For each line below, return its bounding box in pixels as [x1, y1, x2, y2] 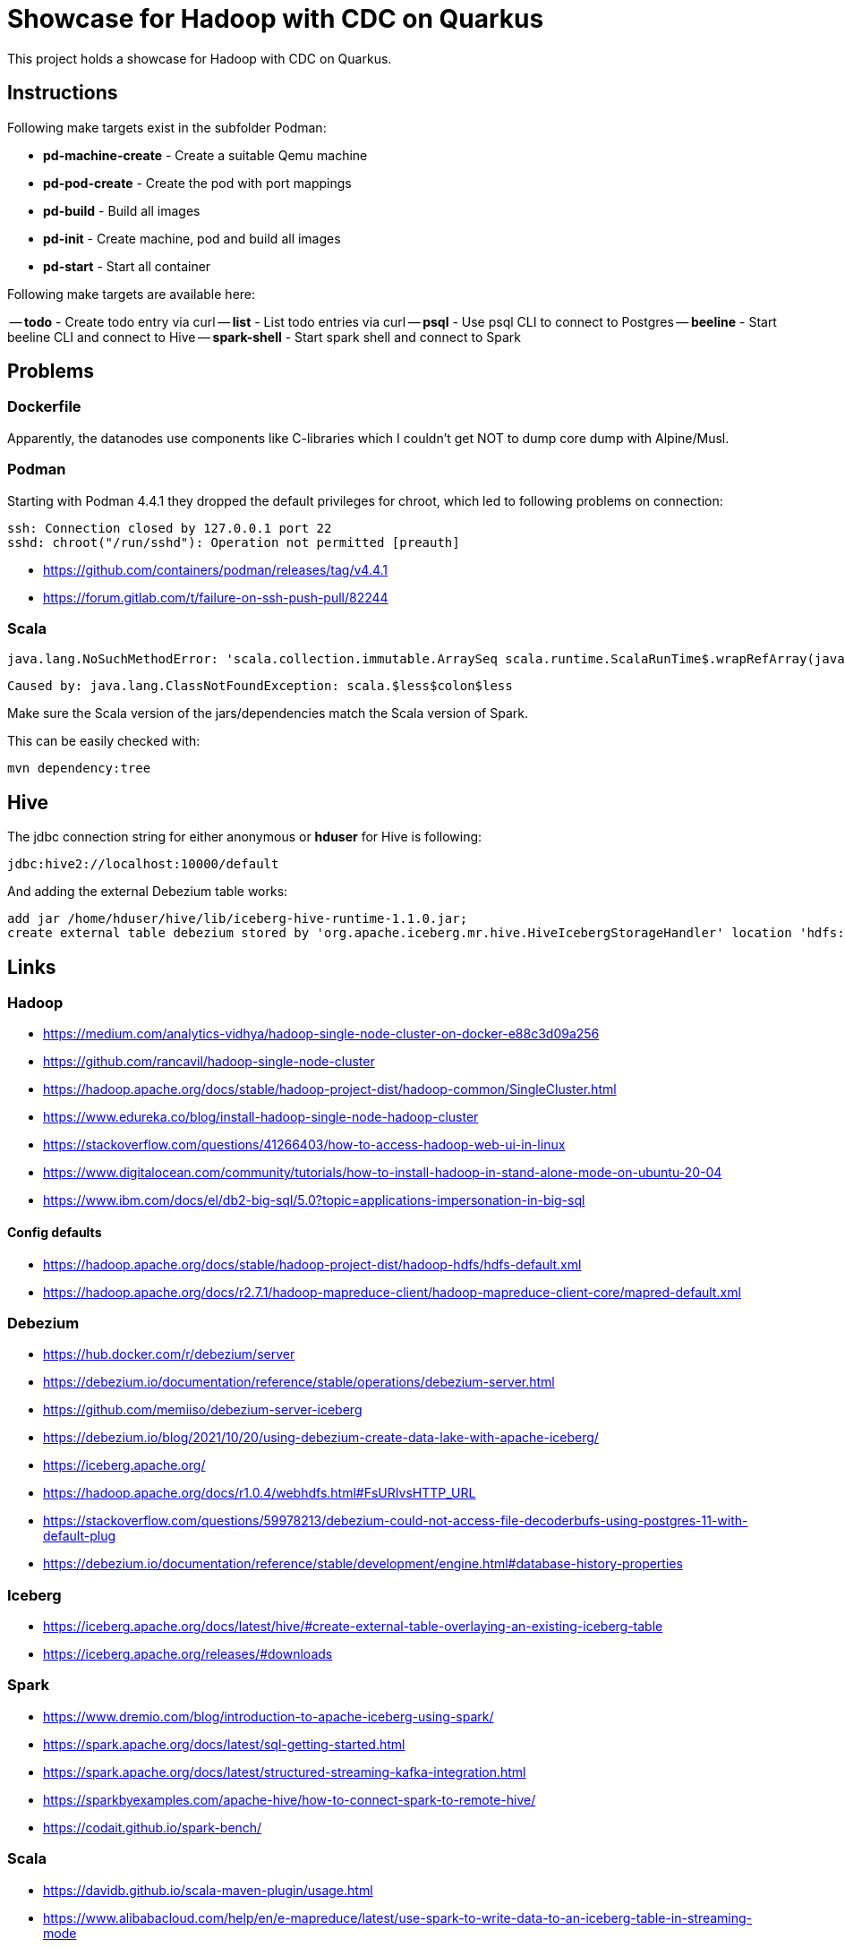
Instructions [7, 81, 118, 105]
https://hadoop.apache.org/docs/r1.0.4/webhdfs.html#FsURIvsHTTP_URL [43, 1485, 476, 1501]
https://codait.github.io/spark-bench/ [43, 1819, 262, 1835]
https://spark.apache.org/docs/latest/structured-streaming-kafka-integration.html [43, 1763, 526, 1780]
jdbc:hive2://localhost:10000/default [7, 857, 279, 872]
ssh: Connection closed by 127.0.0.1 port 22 [7, 520, 332, 535]
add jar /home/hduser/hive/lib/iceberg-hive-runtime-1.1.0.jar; [7, 911, 468, 927]
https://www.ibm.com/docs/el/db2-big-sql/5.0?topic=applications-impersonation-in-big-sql [43, 1192, 585, 1208]
